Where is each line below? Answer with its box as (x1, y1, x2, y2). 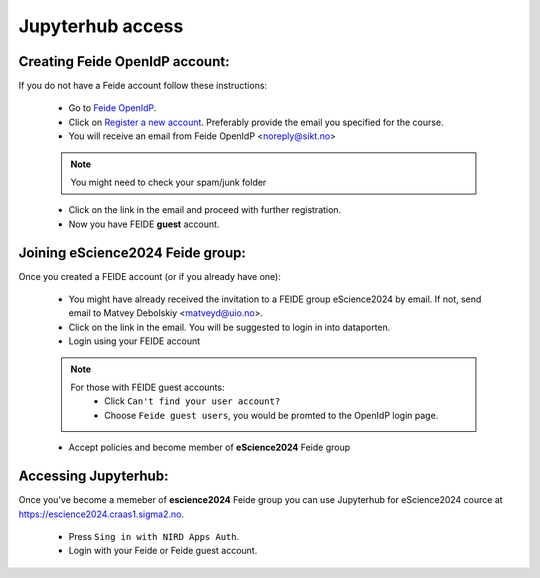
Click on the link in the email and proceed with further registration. (68, 204, 342, 216)
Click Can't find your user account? (104, 395, 281, 407)
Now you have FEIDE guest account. (68, 218, 220, 230)
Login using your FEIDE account (68, 335, 201, 347)
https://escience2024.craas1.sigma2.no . (18, 508, 185, 520)
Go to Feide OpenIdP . (68, 102, 157, 114)
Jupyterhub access (18, 15, 184, 37)
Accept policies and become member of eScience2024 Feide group (68, 441, 351, 454)
